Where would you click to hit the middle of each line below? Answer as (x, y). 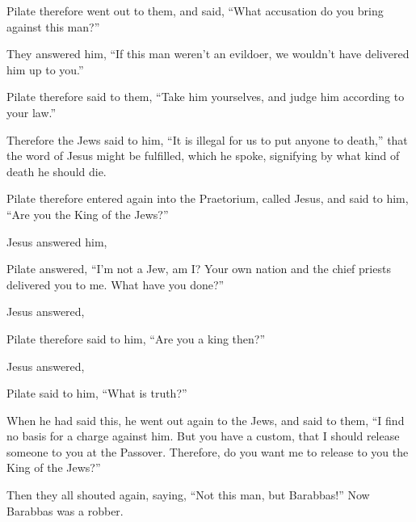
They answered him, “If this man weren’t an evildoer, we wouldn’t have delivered (208, 54)
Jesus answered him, (57, 241)
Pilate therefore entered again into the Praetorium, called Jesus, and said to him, (208, 198)
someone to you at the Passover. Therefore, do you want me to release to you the (208, 451)
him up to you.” (45, 69)
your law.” (32, 112)
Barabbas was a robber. (65, 510)
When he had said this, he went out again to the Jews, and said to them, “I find (206, 420)
